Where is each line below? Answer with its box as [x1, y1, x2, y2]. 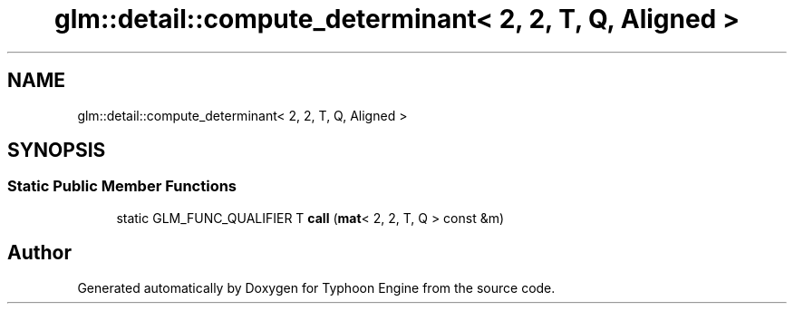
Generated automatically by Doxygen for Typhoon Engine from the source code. [77, 279, 556, 296]
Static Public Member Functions [7, 177, 237, 196]
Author [7, 241, 72, 265]
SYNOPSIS [7, 139, 106, 162]
